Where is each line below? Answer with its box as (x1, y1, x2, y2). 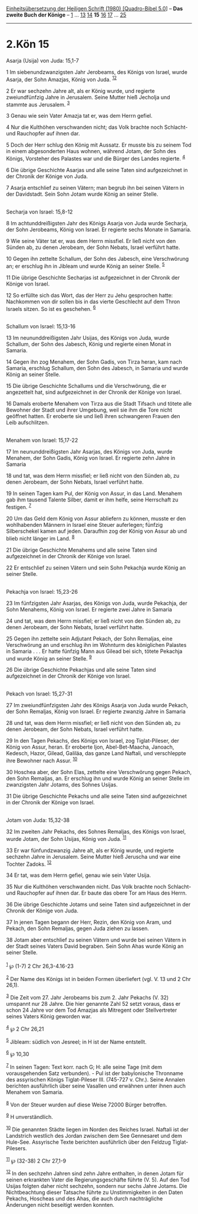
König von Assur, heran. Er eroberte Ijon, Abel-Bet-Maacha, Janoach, (6, 743, 174, 750)
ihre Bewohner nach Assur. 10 (6, 756, 78, 764)
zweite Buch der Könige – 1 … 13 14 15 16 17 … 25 (6, 11, 127, 18)
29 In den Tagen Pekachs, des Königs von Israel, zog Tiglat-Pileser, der (6, 737, 180, 744)
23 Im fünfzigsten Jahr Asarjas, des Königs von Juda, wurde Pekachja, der (6, 600, 187, 607)
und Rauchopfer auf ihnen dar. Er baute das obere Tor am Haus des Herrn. (6, 889, 187, 896)
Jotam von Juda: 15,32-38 (6, 816, 70, 824)
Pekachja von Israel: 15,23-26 (6, 588, 78, 595)
